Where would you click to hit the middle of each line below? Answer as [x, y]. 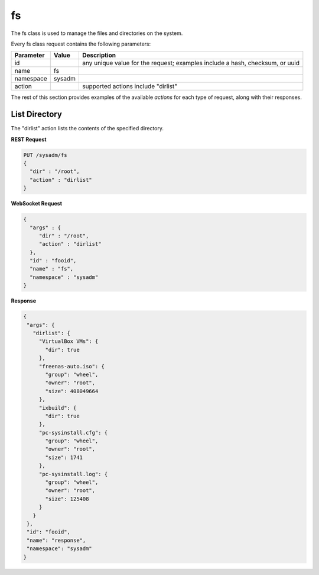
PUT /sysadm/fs [45, 155]
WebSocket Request [36, 204]
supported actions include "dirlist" [130, 86]
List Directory [36, 115]
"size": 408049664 [72, 391]
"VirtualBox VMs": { [69, 341]
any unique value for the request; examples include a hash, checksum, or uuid [191, 63]
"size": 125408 [67, 499]
